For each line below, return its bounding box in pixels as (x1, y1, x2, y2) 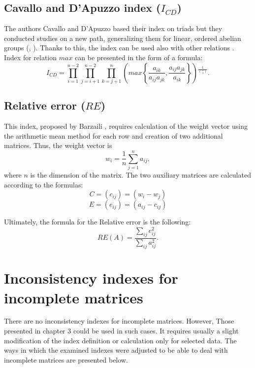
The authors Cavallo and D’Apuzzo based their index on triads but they (4, 23, 223, 34)
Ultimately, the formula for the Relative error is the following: (4, 217, 191, 227)
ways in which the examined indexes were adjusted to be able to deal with (4, 345, 228, 355)
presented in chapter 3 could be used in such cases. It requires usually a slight (4, 326, 239, 336)
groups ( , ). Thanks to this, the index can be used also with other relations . (4, 42, 234, 53)
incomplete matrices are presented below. (4, 354, 128, 365)
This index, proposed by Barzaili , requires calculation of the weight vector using (4, 121, 248, 131)
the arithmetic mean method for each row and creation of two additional (4, 130, 223, 141)
